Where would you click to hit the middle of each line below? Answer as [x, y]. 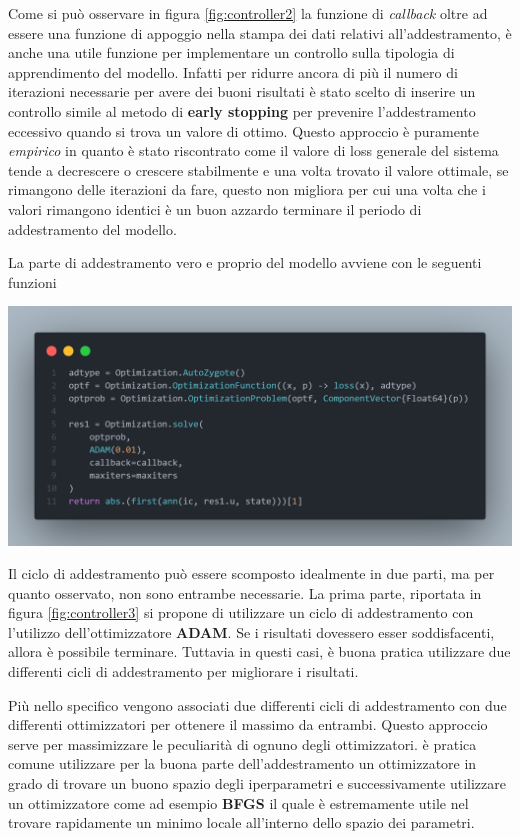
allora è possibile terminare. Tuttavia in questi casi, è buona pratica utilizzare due [259, 651]
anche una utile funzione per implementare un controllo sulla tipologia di [231, 52]
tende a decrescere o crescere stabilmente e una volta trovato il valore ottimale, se [258, 169]
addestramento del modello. [92, 228]
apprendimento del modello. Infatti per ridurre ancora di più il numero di [233, 71]
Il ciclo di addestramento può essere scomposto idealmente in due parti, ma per [251, 573]
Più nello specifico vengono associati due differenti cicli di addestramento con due [257, 704]
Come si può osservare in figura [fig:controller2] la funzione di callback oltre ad [248, 13]
